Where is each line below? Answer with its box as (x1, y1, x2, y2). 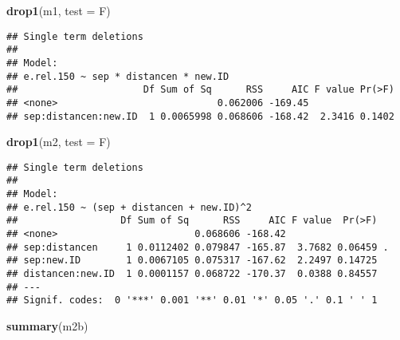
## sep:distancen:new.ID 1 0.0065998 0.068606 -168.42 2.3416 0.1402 (6, 110, 394, 122)
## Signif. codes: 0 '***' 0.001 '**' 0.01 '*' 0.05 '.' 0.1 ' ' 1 (6, 295, 378, 306)
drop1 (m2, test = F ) (6, 133, 111, 150)
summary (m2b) (6, 318, 88, 334)
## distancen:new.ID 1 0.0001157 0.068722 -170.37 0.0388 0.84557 (6, 268, 378, 280)
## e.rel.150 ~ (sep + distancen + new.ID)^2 (6, 201, 252, 213)
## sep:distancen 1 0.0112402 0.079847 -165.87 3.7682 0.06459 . (6, 241, 389, 253)
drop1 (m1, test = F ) (6, 2, 111, 18)
